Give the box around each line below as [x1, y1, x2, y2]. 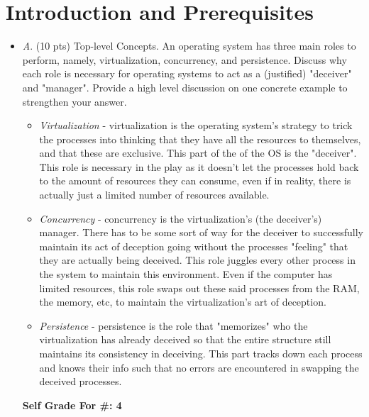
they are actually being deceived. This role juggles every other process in [39, 252, 356, 267]
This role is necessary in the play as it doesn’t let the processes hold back [39, 159, 359, 174]
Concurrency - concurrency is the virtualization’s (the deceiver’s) [39, 211, 322, 226]
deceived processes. [39, 374, 122, 389]
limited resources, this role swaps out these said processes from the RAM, [39, 280, 360, 295]
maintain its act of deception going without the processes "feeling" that [39, 238, 348, 253]
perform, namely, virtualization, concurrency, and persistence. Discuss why [22, 52, 347, 67]
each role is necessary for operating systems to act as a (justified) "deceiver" [22, 66, 352, 81]
